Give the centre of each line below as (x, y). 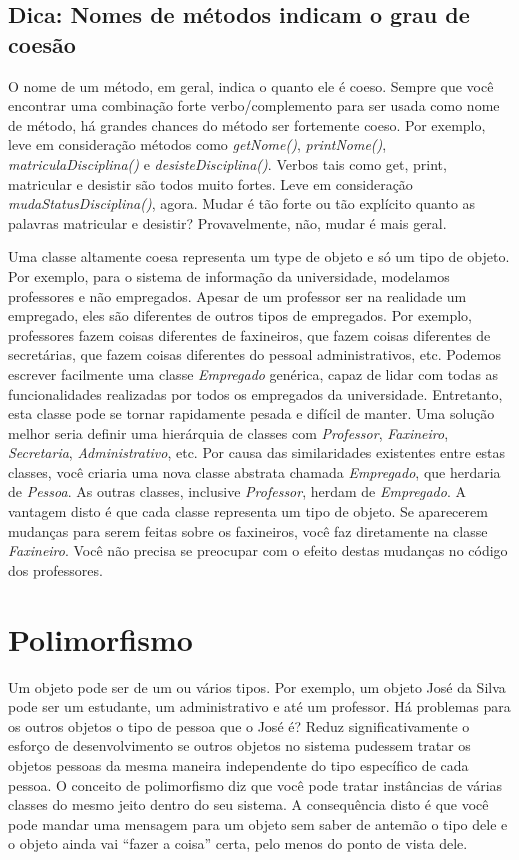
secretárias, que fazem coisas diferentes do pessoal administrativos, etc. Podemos (254, 354)
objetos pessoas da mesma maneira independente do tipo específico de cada (238, 764)
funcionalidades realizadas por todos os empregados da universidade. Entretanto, (255, 393)
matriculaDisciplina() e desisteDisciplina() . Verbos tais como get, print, (227, 163)
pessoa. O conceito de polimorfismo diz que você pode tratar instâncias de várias (255, 784)
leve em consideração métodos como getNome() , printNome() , (197, 144)
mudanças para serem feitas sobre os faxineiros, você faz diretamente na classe (248, 530)
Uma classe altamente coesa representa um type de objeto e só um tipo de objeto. (259, 256)
